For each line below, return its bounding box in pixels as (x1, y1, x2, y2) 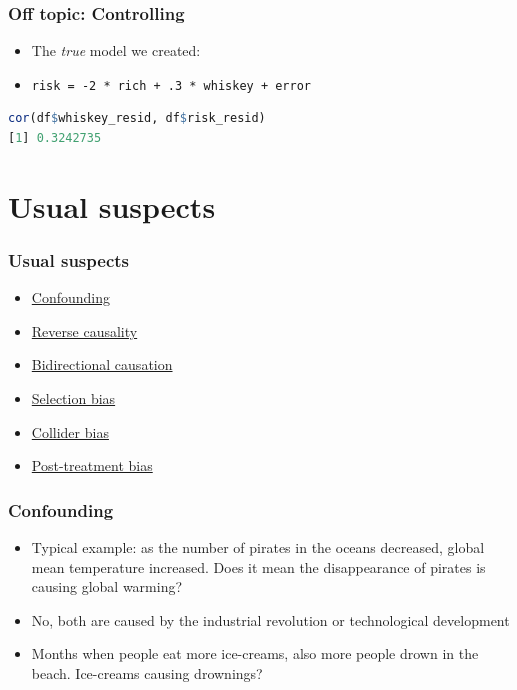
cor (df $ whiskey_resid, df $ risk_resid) (8, 111, 266, 126)
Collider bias (31, 421, 109, 442)
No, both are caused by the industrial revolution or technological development (31, 609, 510, 630)
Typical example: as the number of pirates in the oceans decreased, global (31, 537, 485, 558)
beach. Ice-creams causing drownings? (31, 663, 263, 683)
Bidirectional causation (31, 354, 173, 375)
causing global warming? (31, 576, 183, 597)
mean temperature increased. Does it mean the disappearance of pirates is (31, 556, 486, 577)
